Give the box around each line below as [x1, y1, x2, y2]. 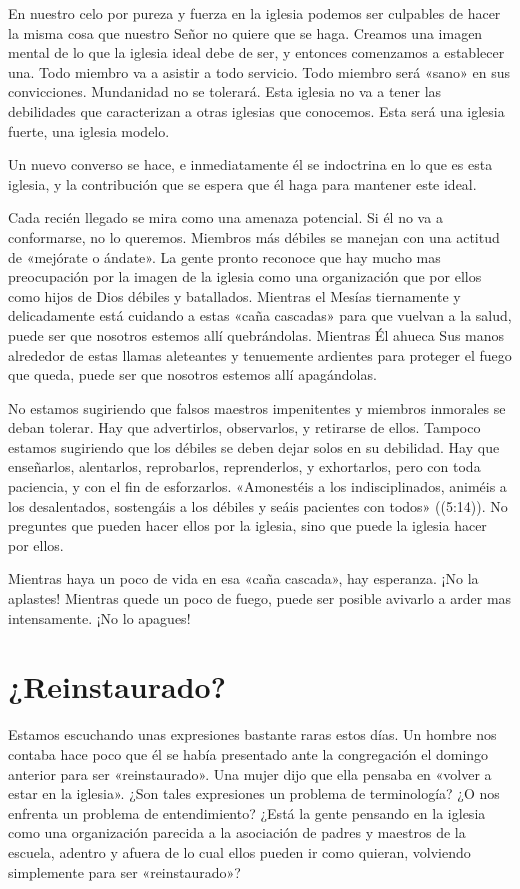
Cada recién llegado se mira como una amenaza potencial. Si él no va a [8, 207, 443, 228]
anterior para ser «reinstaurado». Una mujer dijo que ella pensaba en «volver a [8, 763, 492, 784]
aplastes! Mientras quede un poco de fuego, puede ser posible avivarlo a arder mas [8, 588, 512, 609]
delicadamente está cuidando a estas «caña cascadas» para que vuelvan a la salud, [8, 305, 512, 326]
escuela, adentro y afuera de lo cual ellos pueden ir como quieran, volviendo [8, 841, 471, 862]
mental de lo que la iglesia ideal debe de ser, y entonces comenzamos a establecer [8, 42, 505, 63]
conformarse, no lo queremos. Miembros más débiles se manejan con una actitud [8, 226, 500, 247]
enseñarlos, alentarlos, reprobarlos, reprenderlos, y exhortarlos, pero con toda [8, 456, 481, 477]
